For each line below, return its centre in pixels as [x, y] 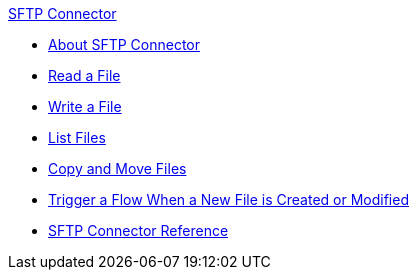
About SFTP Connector [124, 44]
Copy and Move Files [117, 168]
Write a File [85, 106]
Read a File [84, 75]
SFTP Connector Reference [138, 230]
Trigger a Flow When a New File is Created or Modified [228, 199]
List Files [77, 137]
